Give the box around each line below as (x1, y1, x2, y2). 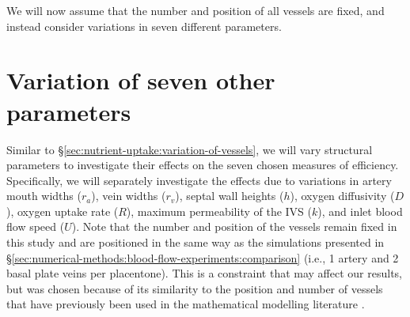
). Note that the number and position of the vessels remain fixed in (71, 218, 397, 235)
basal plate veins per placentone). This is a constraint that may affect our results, (6, 265, 402, 281)
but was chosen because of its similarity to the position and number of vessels (6, 280, 383, 296)
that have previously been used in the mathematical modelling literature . (6, 296, 365, 312)
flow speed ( (6, 218, 65, 235)
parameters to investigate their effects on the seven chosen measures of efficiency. (6, 157, 399, 173)
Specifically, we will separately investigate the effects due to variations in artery (6, 172, 392, 188)
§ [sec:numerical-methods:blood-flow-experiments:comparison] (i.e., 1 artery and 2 (6, 249, 399, 266)
